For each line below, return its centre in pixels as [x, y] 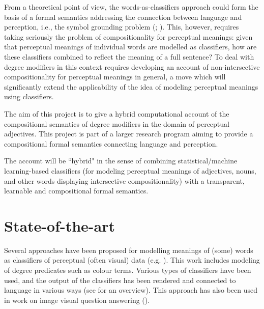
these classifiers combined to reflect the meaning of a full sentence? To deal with [129, 56]
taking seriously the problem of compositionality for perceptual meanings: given [128, 36]
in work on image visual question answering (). [77, 300]
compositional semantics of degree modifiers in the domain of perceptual [117, 123]
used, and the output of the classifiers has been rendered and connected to [120, 280]
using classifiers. [29, 96]
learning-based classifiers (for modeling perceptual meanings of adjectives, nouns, [130, 170]
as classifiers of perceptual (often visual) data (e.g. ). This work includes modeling [132, 260]
